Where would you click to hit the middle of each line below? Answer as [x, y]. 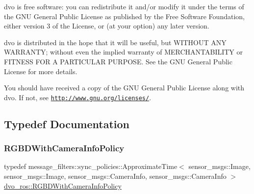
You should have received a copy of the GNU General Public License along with [124, 88]
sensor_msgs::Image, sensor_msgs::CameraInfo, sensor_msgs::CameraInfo [115, 176]
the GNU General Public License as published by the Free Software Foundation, [124, 16]
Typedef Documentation [67, 124]
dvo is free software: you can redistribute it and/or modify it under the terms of [124, 6]
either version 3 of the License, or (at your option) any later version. [107, 26]
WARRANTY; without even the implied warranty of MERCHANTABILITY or [124, 52]
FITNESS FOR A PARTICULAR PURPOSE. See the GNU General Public [118, 61]
